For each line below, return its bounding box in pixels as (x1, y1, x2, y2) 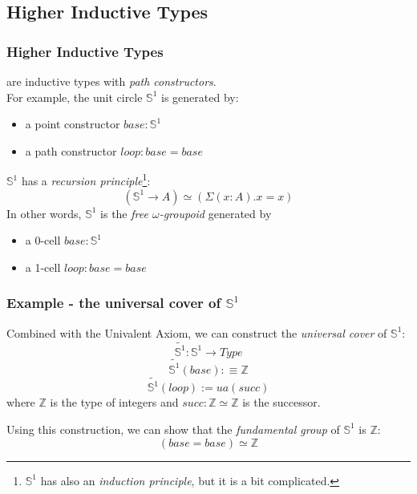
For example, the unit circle (6, 88, 143, 105)
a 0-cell (25, 232, 61, 249)
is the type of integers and (50, 394, 179, 411)
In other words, (6, 204, 82, 221)
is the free (100, 204, 148, 221)
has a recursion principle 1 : (21, 170, 151, 189)
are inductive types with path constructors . (6, 73, 217, 89)
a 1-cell (25, 258, 61, 275)
